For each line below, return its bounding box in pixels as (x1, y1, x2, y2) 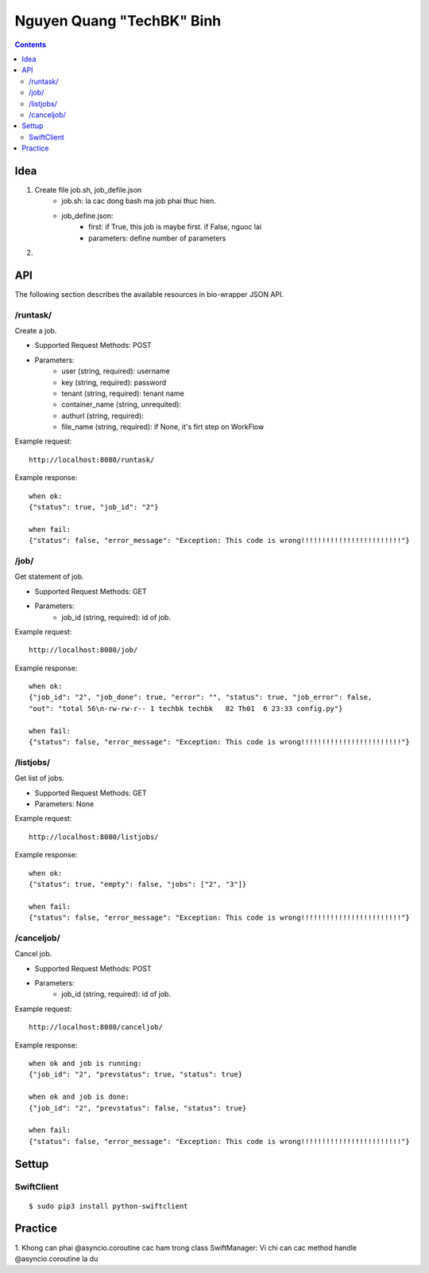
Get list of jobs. (14, 773, 65, 783)
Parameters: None (34, 799, 95, 808)
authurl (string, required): (61, 411, 145, 420)
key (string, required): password (61, 377, 167, 387)
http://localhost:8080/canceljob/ (29, 1023, 163, 1032)
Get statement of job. (14, 572, 84, 581)
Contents (14, 40, 47, 49)
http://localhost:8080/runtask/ (29, 455, 155, 464)
